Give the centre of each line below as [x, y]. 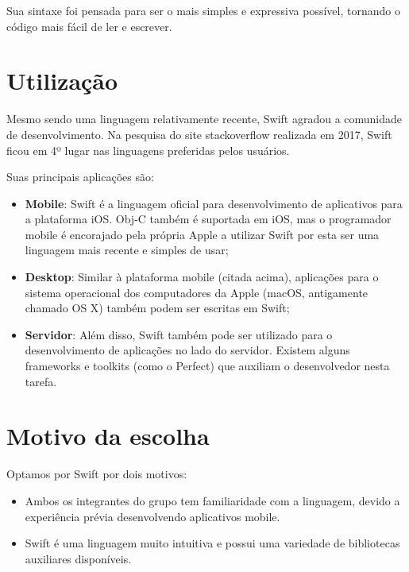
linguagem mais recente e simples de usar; [127, 250]
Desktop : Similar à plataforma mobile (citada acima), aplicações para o [202, 277]
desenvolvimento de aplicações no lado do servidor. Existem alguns [187, 350]
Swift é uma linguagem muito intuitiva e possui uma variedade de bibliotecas [212, 543]
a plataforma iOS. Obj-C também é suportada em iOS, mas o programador [208, 219]
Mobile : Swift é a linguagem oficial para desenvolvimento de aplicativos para [214, 203]
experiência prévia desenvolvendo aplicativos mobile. [152, 516]
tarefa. [41, 381]
